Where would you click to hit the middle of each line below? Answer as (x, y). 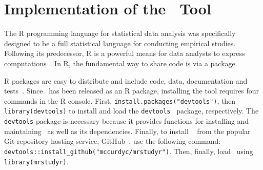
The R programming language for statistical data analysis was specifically (120, 33)
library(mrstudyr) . (36, 161)
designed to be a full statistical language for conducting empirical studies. (120, 43)
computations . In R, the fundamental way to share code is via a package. (121, 63)
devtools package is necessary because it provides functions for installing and (127, 121)
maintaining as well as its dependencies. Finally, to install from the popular (127, 131)
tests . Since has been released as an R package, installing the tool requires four (132, 91)
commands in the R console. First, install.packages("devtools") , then (120, 100)
